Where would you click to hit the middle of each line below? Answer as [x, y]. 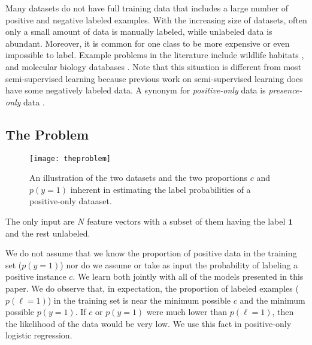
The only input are [40, 221]
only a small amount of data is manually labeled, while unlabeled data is [139, 31]
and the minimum [272, 300]
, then [283, 312]
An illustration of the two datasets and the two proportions [139, 178]
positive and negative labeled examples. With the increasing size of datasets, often [156, 19]
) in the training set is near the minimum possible [139, 300]
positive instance [36, 276]
